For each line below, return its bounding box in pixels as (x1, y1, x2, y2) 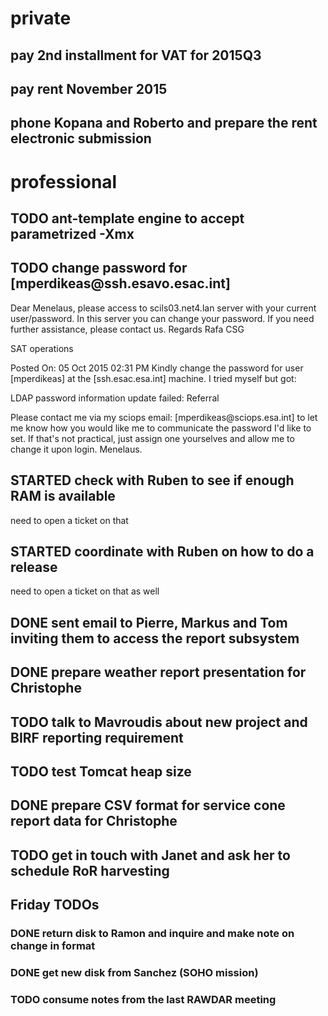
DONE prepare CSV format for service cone (10, 797, 286, 814)
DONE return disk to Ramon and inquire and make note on (10, 927, 295, 941)
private (10, 7, 72, 30)
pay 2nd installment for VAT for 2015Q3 (10, 47, 262, 64)
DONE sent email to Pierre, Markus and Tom (10, 614, 288, 631)
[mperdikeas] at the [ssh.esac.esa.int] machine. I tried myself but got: (10, 372, 297, 384)
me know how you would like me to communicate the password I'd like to (10, 422, 312, 434)
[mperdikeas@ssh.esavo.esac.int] (10, 275, 231, 292)
